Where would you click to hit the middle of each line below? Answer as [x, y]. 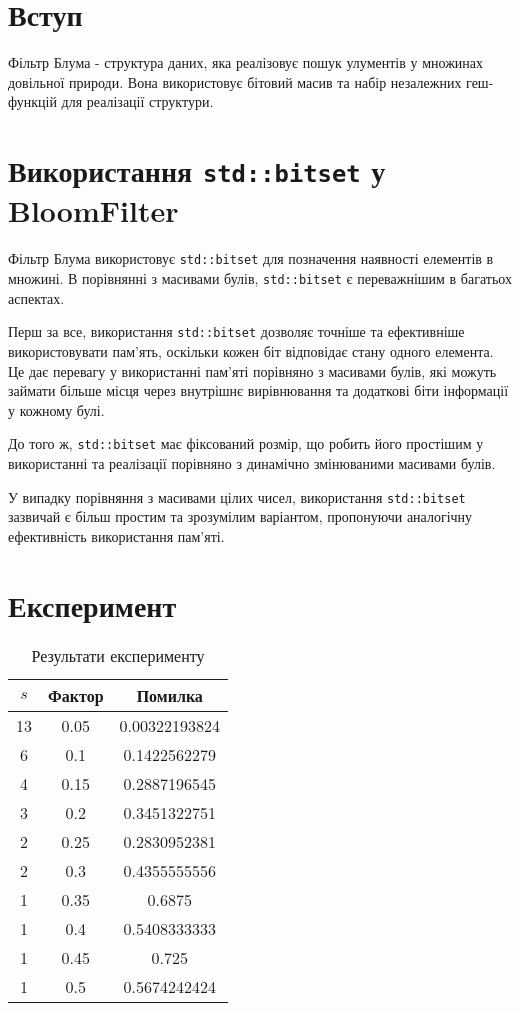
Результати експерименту [118, 655]
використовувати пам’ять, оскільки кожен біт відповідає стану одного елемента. [251, 350]
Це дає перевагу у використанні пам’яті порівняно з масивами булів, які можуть [252, 370]
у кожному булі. [56, 409]
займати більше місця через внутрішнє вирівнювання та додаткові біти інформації [258, 390]
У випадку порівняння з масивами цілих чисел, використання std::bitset [237, 496]
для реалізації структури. [137, 101]
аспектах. [36, 297]
